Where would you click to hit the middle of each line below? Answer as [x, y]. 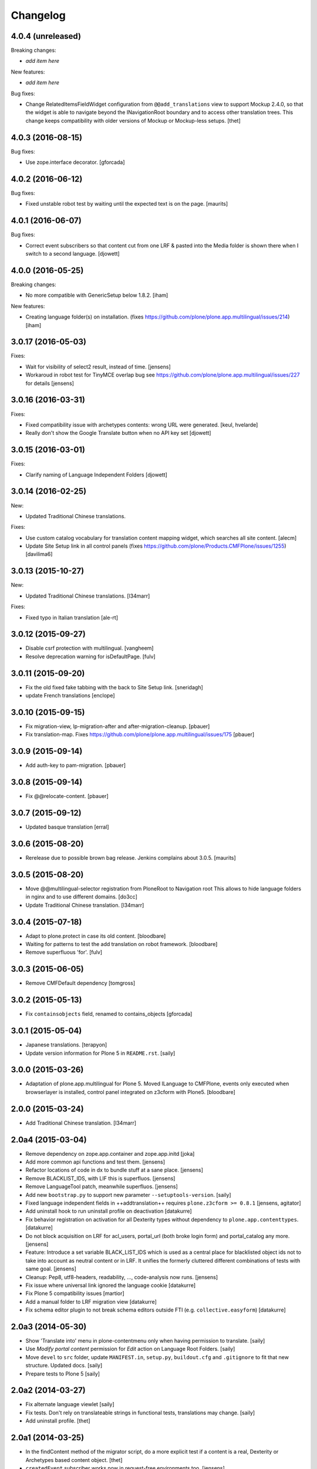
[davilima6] [39, 554]
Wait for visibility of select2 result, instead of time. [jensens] [98, 367]
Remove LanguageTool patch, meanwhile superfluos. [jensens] [102, 1186]
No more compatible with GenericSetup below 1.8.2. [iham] [97, 295]
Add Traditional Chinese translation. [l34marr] [81, 1123]
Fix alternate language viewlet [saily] [70, 1404]
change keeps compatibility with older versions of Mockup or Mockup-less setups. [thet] [133, 120]
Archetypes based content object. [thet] [74, 1460]
